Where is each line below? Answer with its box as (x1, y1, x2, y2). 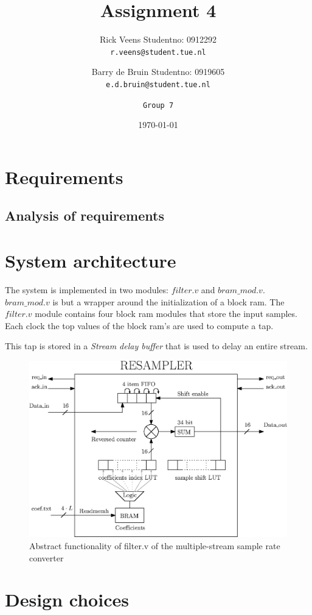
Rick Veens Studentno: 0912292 (100, 33, 217, 46)
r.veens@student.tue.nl (110, 48, 206, 57)
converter (29, 551, 64, 564)
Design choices (5, 587, 129, 612)
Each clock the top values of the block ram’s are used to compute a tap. (5, 319, 274, 332)
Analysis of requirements (5, 206, 164, 225)
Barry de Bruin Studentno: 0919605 (91, 65, 225, 78)
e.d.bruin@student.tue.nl (106, 80, 210, 89)
